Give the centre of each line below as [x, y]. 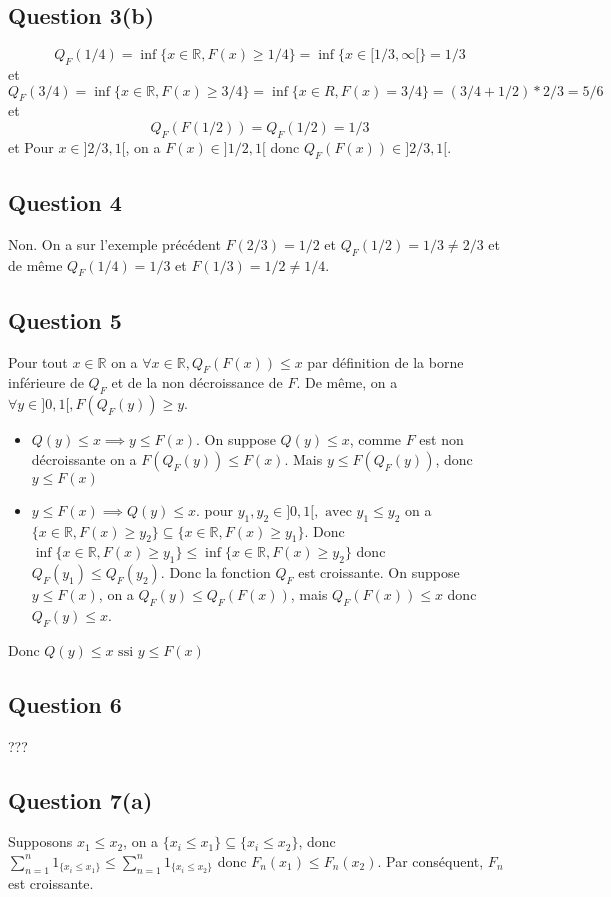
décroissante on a [84, 458]
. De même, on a [347, 382]
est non [441, 439]
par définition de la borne [385, 361]
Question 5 [65, 319]
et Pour [31, 146]
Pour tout [38, 361]
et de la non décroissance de [197, 382]
